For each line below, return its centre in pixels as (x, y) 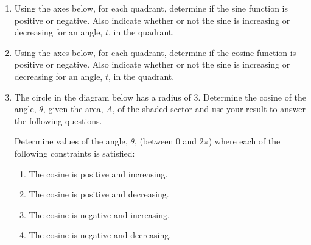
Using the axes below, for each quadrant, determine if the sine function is (151, 8)
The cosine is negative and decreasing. (100, 235)
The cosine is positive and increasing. (98, 173)
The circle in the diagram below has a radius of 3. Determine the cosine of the (160, 97)
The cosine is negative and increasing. (99, 214)
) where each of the (244, 141)
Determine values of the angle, (71, 141)
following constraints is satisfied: (75, 153)
